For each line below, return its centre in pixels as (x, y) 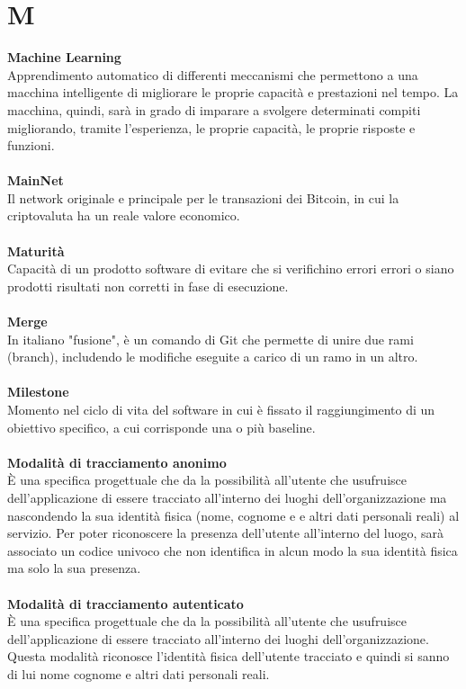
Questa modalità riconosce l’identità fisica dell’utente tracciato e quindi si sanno (229, 656)
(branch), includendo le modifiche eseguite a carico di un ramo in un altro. (213, 357)
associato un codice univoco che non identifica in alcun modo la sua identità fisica (233, 550)
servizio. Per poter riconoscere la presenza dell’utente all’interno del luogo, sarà (225, 533)
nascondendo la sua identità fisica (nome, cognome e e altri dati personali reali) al (233, 515)
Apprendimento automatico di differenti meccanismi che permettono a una (213, 74)
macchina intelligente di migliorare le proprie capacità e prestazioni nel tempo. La (233, 92)
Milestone (38, 392)
